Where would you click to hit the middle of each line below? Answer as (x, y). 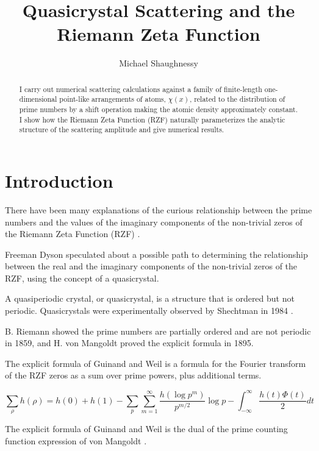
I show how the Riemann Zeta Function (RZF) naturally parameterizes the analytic (152, 119)
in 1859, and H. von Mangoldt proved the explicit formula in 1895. (129, 343)
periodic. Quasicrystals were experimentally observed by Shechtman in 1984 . (149, 311)
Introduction (59, 180)
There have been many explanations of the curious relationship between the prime (159, 209)
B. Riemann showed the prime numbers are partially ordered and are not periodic (158, 331)
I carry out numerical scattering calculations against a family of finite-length (141, 89)
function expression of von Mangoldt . (76, 440)
